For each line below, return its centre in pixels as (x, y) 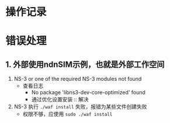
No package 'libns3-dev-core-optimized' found (88, 93)
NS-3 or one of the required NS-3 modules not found (78, 79)
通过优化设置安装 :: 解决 (60, 100)
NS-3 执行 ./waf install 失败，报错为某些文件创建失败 (80, 107)
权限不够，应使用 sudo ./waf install (67, 114)
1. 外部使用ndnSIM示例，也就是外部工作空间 (85, 64)
